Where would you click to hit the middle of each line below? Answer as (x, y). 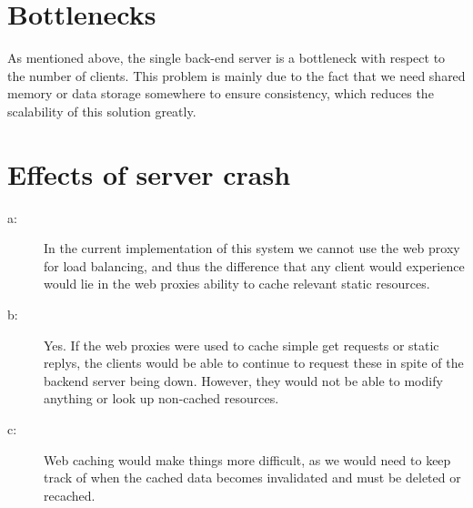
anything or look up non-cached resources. (161, 398)
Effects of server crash (149, 173)
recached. (70, 495)
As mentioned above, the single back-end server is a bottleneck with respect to (226, 58)
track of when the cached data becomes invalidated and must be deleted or (252, 478)
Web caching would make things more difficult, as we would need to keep (247, 459)
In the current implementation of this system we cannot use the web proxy (252, 248)
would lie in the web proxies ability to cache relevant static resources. (237, 284)
